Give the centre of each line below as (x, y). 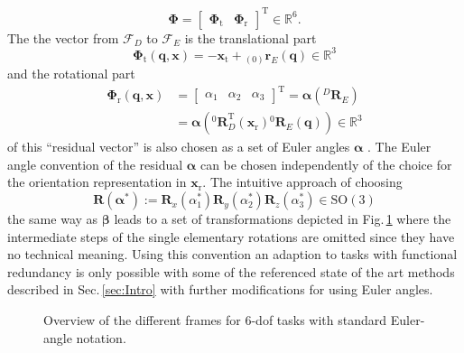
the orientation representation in (97, 182)
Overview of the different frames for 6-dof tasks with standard (215, 320)
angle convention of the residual (95, 164)
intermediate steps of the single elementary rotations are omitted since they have (231, 236)
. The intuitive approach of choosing (302, 182)
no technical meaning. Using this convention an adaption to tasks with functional (232, 254)
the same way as (53, 219)
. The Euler (399, 147)
